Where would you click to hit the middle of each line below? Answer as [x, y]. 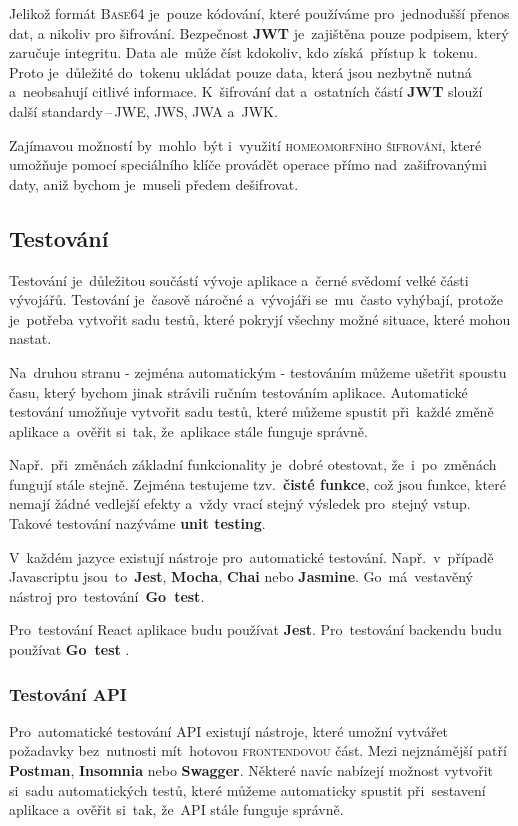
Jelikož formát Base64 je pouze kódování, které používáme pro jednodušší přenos [259, 13]
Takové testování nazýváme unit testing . [137, 523]
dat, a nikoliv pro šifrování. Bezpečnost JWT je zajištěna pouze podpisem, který [259, 32]
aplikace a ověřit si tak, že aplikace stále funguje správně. [188, 430]
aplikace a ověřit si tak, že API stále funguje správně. [176, 809]
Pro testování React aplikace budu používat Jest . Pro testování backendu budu [255, 629]
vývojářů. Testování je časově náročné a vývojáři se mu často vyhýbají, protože [256, 299]
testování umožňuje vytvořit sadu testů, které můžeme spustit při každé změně [251, 411]
